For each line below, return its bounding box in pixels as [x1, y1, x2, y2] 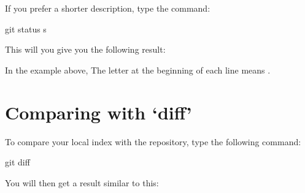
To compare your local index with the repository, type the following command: [5, 135, 301, 148]
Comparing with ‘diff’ [5, 99, 192, 124]
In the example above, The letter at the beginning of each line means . [5, 63, 271, 76]
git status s [5, 22, 47, 35]
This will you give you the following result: [5, 43, 166, 56]
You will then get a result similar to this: [5, 176, 159, 189]
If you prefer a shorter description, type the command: [5, 2, 210, 14]
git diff [5, 156, 30, 168]
